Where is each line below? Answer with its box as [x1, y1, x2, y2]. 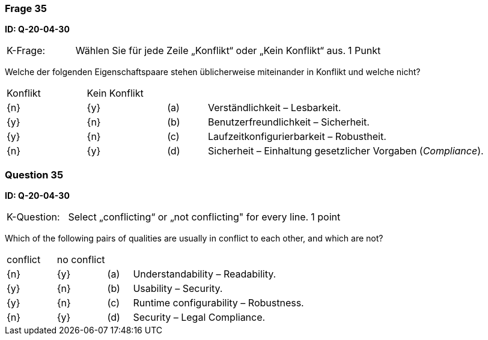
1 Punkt [348, 44, 381, 57]
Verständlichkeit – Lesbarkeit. [207, 102, 341, 114]
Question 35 [5, 168, 64, 181]
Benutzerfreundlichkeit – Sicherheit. [207, 116, 370, 129]
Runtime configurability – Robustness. [133, 297, 304, 309]
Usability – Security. [133, 282, 223, 295]
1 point [311, 211, 341, 223]
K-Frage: [7, 44, 46, 57]
